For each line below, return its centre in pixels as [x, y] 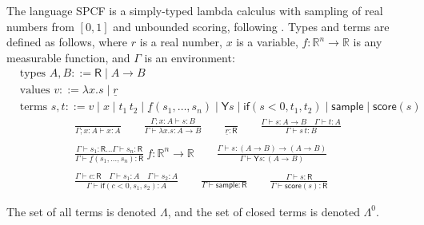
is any [368, 42]
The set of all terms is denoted [82, 211]
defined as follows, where [67, 42]
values [35, 91]
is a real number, [181, 42]
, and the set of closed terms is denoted [264, 211]
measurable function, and [68, 57]
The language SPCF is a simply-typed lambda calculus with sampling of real [195, 10]
